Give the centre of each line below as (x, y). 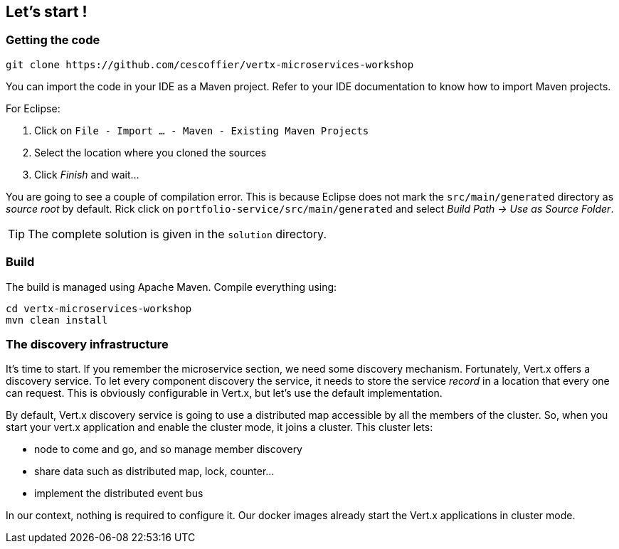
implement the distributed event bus (119, 494)
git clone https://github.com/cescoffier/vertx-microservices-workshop (210, 64)
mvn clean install (57, 320)
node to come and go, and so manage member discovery (168, 449)
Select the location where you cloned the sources (150, 152)
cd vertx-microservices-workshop (99, 308)
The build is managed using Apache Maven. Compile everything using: (171, 287)
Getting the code (53, 40)
